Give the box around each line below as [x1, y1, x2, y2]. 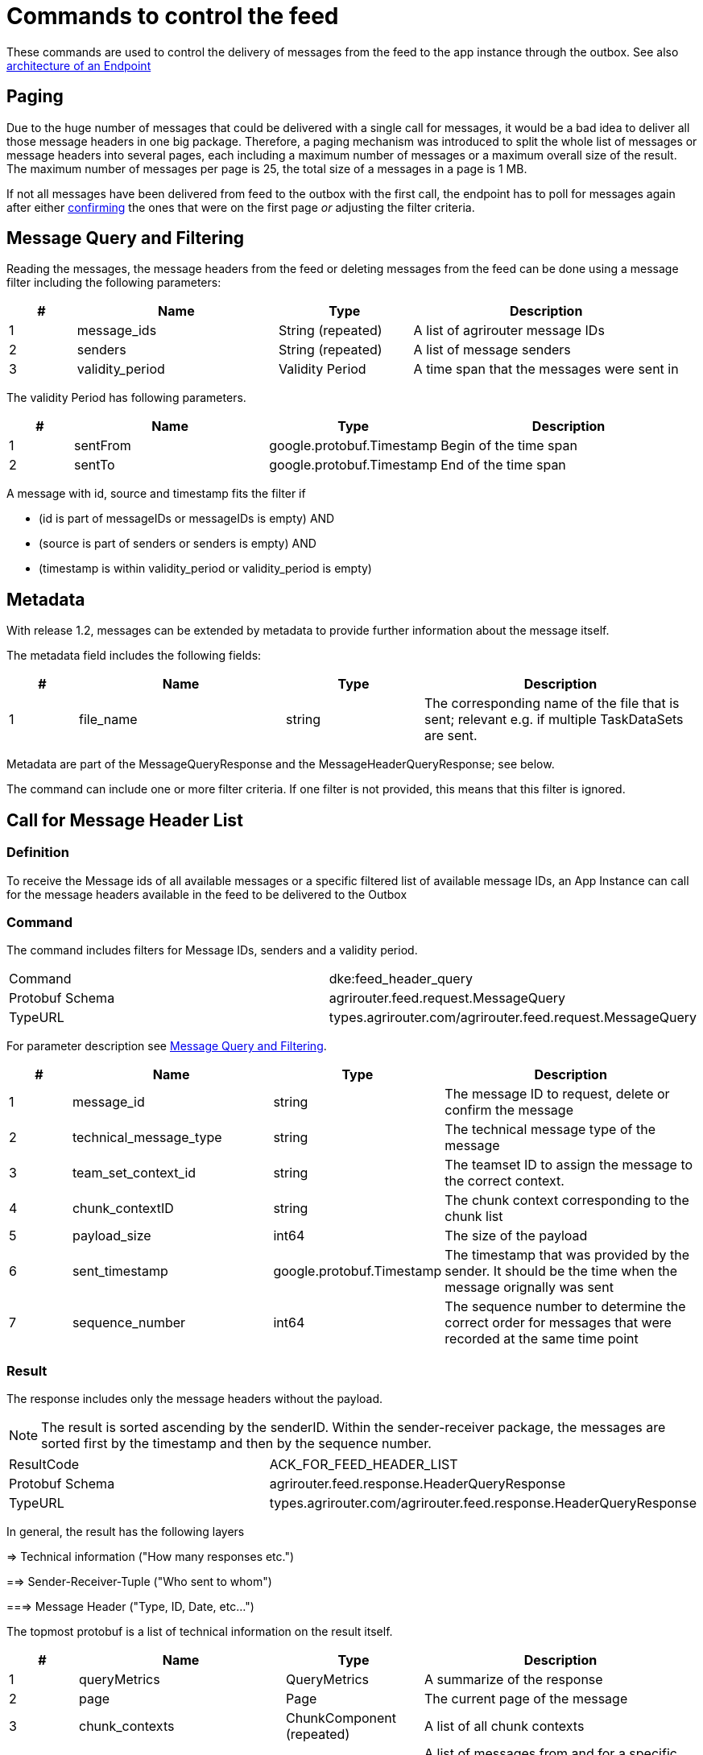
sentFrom [74, 437, 131, 454]
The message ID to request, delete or [445, 1086, 670, 1103]
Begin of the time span [440, 437, 577, 454]
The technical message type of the [445, 1121, 655, 1138]
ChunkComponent [286, 1710, 396, 1726]
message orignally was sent [445, 1279, 614, 1296]
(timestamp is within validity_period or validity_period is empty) [39, 561, 372, 576]
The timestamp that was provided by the [445, 1247, 689, 1264]
